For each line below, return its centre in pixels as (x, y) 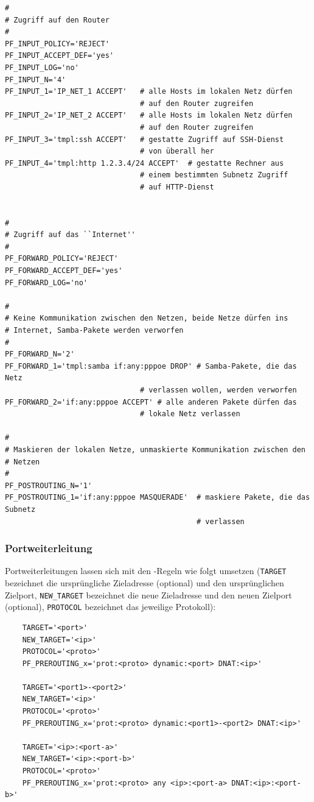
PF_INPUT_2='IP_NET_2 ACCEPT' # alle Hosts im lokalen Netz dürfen (149, 115)
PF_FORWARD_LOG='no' (47, 282)
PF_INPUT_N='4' (36, 80)
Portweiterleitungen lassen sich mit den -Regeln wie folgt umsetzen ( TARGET (146, 571)
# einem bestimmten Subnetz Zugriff (214, 175)
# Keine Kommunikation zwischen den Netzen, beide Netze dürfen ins (147, 318)
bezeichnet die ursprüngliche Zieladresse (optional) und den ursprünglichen (145, 583)
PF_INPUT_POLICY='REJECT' (57, 44)
